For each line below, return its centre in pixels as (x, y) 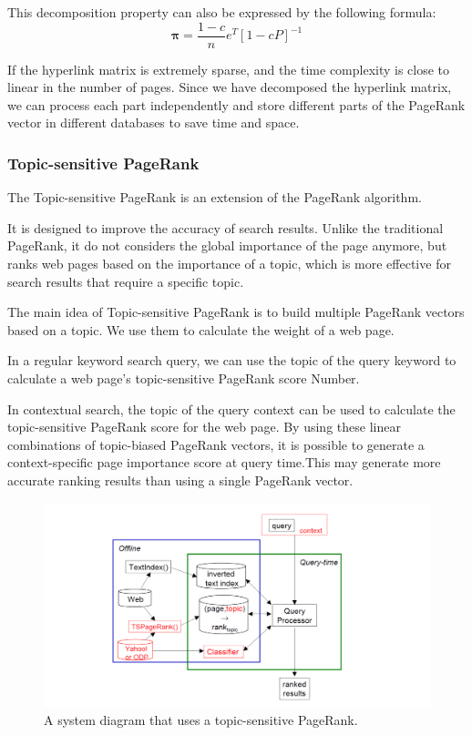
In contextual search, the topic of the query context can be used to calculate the (231, 408)
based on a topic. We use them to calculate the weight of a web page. (201, 329)
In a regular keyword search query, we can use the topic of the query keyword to (232, 360)
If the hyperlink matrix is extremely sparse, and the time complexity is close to (229, 69)
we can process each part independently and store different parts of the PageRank (236, 104)
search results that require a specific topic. (126, 281)
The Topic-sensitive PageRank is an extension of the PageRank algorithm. (215, 197)
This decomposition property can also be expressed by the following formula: (222, 12)
